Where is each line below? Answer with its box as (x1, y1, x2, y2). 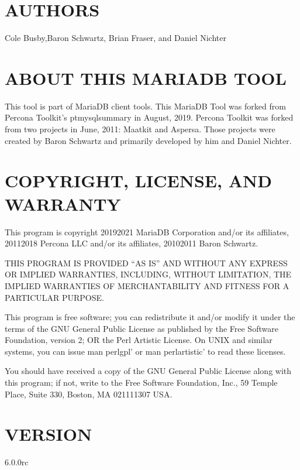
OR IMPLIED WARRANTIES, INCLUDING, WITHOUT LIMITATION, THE (5, 268, 292, 280)
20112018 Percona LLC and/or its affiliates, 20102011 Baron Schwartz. (5, 237, 258, 249)
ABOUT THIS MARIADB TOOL (5, 66, 287, 90)
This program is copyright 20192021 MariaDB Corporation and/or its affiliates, (5, 225, 289, 238)
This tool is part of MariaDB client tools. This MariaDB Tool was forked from (5, 100, 286, 112)
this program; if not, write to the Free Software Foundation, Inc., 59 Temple (5, 376, 278, 389)
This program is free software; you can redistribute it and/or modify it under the (5, 311, 295, 323)
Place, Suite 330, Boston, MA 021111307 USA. (5, 387, 173, 400)
